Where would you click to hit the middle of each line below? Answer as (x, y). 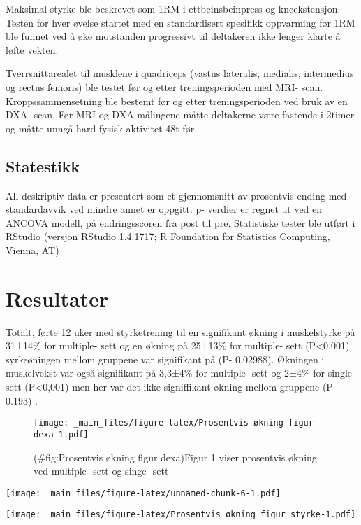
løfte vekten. (32, 49)
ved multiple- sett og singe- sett (101, 471)
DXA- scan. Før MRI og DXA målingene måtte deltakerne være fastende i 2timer (180, 114)
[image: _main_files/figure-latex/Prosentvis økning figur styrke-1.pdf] (181, 515)
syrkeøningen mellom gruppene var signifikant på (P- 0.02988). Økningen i (165, 359)
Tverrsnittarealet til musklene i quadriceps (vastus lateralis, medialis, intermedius (180, 73)
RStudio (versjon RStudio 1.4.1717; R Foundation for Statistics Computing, (168, 236)
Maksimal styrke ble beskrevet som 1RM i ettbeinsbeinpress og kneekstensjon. (173, 8)
